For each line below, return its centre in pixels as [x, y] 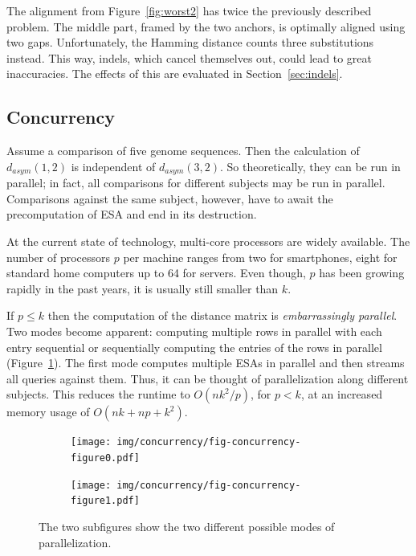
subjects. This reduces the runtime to [98, 394]
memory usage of [48, 412]
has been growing [362, 273]
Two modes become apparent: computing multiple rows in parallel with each [194, 331]
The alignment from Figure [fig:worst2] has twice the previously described [189, 10]
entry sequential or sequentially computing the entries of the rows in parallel [194, 347]
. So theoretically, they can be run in [310, 166]
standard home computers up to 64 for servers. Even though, [156, 273]
